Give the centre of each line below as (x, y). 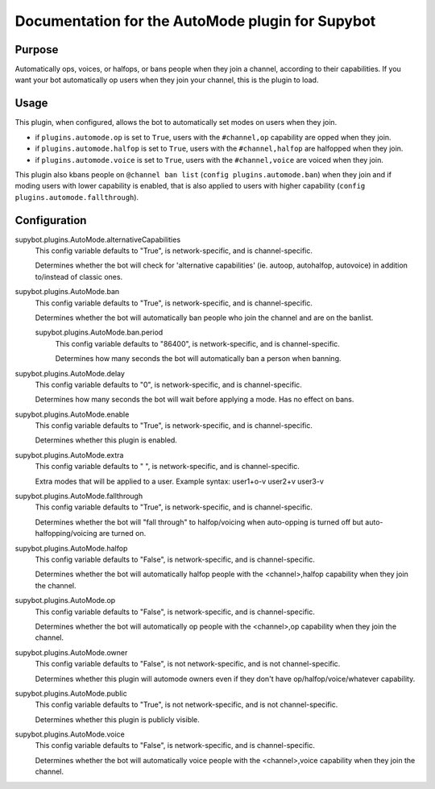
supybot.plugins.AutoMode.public (71, 693)
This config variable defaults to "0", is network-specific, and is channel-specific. (168, 384)
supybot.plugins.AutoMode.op (65, 600)
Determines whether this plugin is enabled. (106, 440)
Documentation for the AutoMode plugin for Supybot (195, 21)
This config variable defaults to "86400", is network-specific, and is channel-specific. (197, 343)
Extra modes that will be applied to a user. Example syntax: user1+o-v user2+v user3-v (179, 481)
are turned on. (122, 534)
